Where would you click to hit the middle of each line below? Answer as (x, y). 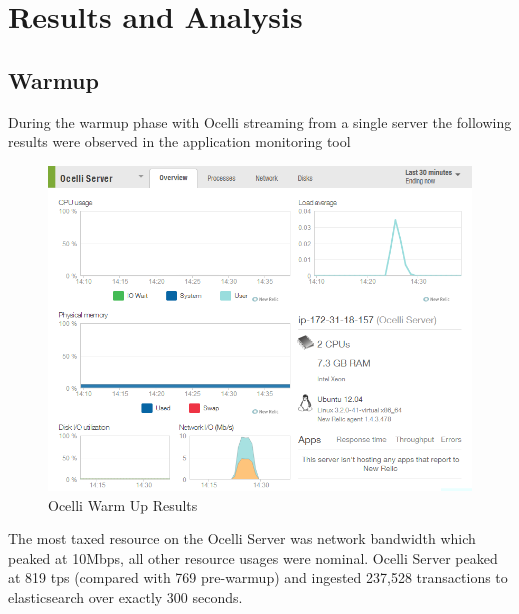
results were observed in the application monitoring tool (179, 141)
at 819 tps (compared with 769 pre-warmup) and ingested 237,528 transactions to (258, 577)
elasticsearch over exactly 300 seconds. (125, 596)
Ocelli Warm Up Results (123, 504)
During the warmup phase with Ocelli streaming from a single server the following (260, 121)
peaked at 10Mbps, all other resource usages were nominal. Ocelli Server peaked (253, 557)
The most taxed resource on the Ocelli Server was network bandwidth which (242, 538)
